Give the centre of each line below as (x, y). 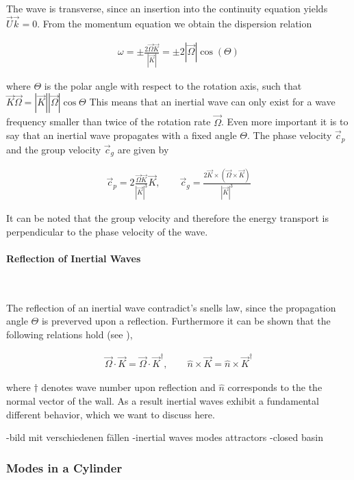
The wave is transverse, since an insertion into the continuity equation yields (167, 8)
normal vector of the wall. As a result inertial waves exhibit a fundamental (163, 400)
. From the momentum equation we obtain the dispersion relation (175, 23)
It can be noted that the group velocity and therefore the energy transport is (167, 218)
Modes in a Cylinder (64, 467)
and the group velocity (54, 149)
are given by (143, 149)
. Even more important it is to (285, 122)
